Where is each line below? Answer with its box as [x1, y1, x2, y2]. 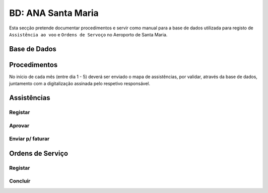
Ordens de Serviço [9, 149, 68, 158]
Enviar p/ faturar [9, 135, 50, 142]
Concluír [9, 178, 31, 185]
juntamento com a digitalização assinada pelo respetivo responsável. [9, 81, 150, 87]
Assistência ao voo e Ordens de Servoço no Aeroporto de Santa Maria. [9, 31, 168, 37]
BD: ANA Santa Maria [9, 7, 99, 18]
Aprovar [9, 122, 30, 129]
